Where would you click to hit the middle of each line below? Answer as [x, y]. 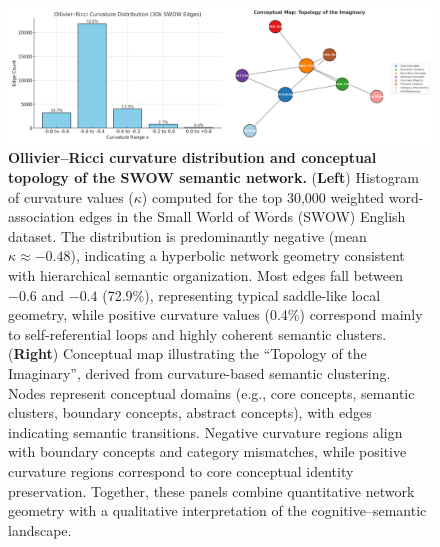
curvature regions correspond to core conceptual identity [181, 470]
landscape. [40, 529]
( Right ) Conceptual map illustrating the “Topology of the [187, 353]
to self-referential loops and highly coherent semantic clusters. [197, 333]
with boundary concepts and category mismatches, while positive [207, 451]
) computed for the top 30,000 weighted [263, 196]
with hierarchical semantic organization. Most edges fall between [206, 274]
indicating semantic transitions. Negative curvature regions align [205, 431]
